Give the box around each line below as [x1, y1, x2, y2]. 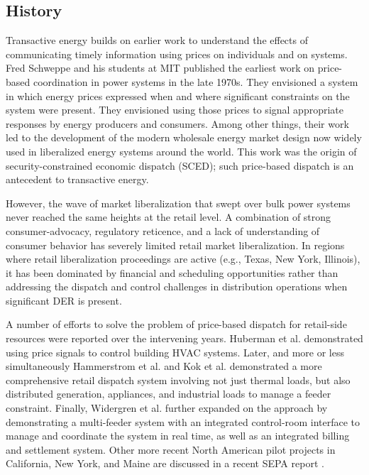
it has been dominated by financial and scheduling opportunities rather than [6, 265, 338, 280]
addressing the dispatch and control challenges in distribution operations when [6, 279, 348, 294]
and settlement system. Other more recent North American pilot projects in [6, 442, 336, 457]
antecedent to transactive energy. [6, 172, 149, 187]
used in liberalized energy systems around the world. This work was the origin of [6, 143, 357, 158]
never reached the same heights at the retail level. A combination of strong [6, 209, 331, 224]
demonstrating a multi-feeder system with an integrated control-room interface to [6, 414, 360, 429]
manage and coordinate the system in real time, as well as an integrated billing [6, 428, 350, 443]
